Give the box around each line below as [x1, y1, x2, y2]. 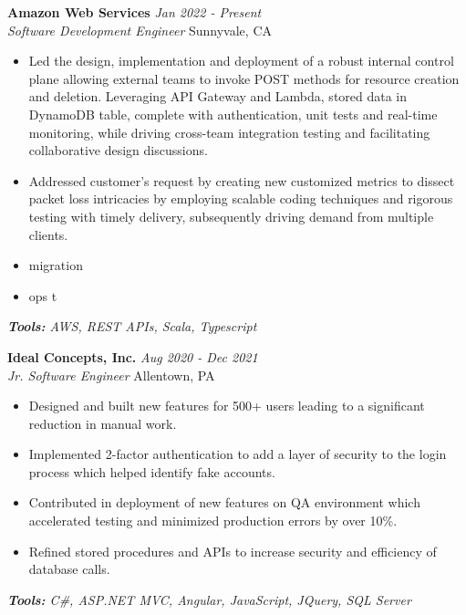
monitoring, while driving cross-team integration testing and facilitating [28, 122, 430, 141]
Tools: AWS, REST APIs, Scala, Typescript [7, 317, 257, 336]
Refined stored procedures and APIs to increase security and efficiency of [28, 541, 437, 560]
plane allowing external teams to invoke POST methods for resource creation [28, 68, 460, 88]
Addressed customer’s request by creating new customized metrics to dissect [28, 171, 455, 190]
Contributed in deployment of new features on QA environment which [28, 493, 420, 512]
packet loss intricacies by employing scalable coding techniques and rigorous [28, 189, 453, 208]
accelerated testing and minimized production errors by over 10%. [28, 511, 398, 530]
